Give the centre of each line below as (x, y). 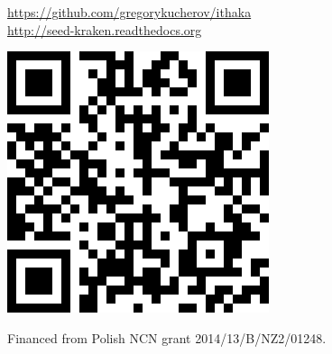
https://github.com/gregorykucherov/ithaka (129, 12)
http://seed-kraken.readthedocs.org (105, 29)
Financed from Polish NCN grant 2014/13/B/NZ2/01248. (167, 337)
